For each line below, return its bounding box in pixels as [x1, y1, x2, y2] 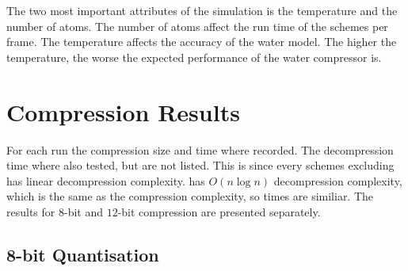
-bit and [63, 203, 103, 219]
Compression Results [6, 95, 240, 128]
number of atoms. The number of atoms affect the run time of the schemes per [6, 17, 388, 34]
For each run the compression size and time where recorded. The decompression [6, 141, 394, 158]
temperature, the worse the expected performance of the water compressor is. [6, 48, 382, 65]
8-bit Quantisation [6, 242, 159, 266]
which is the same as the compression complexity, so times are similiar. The [6, 188, 374, 204]
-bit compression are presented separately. [117, 203, 321, 219]
